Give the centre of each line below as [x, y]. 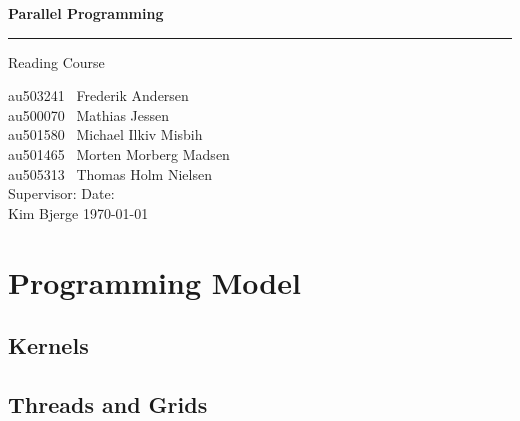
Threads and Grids [108, 403]
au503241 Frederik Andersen [98, 95]
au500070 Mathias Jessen [89, 114]
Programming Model [154, 281]
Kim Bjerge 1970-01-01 [78, 212]
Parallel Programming [86, 13]
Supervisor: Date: [61, 193]
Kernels [48, 345]
